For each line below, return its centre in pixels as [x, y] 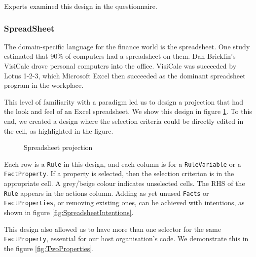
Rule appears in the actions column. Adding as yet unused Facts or [107, 193]
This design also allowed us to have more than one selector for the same [112, 229]
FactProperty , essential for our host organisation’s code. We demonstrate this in [126, 239]
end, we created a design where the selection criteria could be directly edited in [124, 121]
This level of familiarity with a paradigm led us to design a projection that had [124, 101]
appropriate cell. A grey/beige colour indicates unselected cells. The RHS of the [125, 183]
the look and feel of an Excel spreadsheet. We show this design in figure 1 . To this [128, 111]
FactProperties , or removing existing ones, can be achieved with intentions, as [124, 202]
